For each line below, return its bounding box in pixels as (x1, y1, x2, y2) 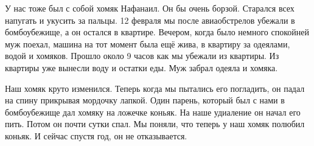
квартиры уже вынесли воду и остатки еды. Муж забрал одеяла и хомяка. (5, 61, 278, 74)
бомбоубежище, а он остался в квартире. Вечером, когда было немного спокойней (5, 26, 309, 38)
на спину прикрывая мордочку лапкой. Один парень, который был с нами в (5, 94, 285, 106)
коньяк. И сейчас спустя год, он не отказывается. (5, 129, 187, 142)
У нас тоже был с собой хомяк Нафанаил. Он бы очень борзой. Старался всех (5, 2, 295, 14)
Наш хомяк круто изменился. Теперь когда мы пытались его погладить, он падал (5, 82, 305, 94)
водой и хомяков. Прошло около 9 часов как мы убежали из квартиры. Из (5, 49, 279, 62)
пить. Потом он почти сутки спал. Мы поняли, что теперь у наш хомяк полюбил (5, 117, 305, 130)
